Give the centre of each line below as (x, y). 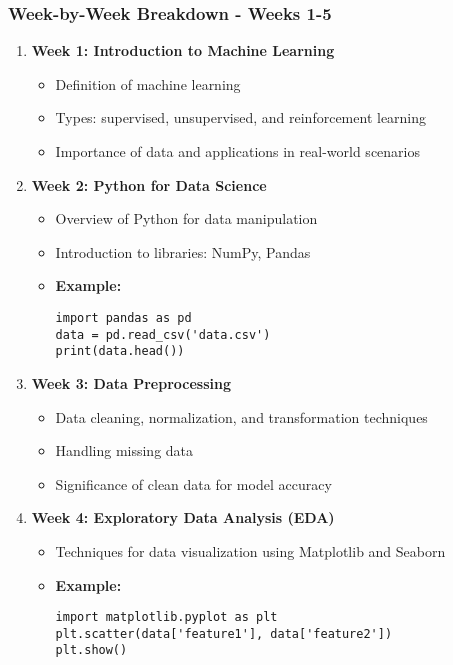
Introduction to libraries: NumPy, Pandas (183, 251)
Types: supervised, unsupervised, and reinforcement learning (241, 117)
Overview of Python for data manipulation (186, 218)
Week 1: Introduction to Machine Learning (183, 50)
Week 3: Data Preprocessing (131, 382)
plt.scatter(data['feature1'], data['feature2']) (224, 633)
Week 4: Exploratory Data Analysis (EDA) (183, 517)
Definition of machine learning (148, 83)
